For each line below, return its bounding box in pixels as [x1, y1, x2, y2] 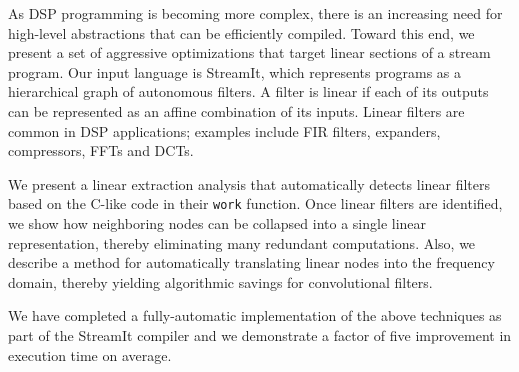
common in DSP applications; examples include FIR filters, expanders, [8, 120, 441, 141]
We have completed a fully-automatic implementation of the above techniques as [8, 305, 502, 326]
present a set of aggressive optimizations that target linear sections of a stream [8, 42, 491, 63]
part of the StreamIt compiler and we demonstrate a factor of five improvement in [8, 324, 512, 345]
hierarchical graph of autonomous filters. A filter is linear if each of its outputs [8, 81, 489, 102]
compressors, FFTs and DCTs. [8, 140, 194, 161]
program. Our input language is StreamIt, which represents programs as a [8, 61, 461, 82]
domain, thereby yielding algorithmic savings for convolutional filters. [8, 271, 433, 292]
